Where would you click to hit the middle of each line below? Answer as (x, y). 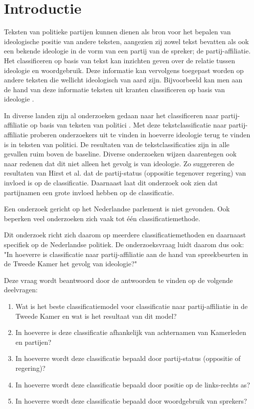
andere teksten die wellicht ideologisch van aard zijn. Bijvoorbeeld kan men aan (123, 80)
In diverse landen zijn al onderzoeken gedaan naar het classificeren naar (111, 115)
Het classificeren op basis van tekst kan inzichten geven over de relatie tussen (120, 60)
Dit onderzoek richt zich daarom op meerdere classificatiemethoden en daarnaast (125, 235)
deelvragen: (21, 290)
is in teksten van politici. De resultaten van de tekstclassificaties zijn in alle (117, 144)
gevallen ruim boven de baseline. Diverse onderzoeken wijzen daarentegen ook (120, 154)
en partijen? (33, 342)
